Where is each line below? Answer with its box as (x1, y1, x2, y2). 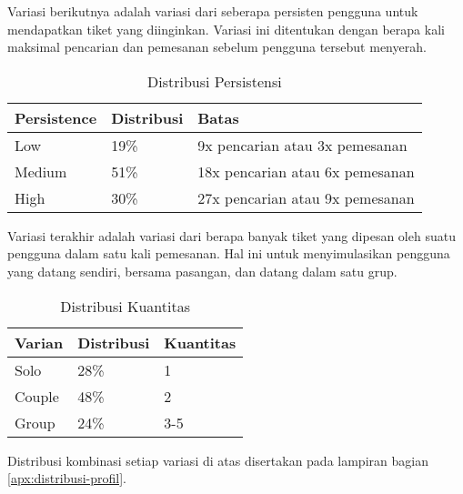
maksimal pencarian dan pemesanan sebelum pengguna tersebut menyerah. (7, 37, 427, 56)
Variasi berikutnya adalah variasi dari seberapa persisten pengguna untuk (7, 2, 418, 20)
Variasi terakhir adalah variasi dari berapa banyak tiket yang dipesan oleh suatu (7, 226, 456, 245)
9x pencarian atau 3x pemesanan (197, 134, 408, 156)
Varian (15, 331, 64, 353)
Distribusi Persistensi (147, 70, 282, 92)
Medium (15, 160, 67, 182)
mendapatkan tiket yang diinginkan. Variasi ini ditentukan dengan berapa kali (7, 19, 445, 38)
